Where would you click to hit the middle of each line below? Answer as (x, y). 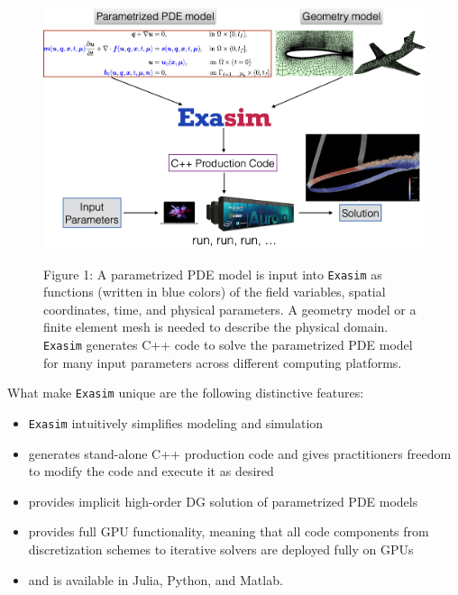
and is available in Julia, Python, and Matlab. (156, 579)
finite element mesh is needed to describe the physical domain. (216, 327)
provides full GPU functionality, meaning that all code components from (229, 531)
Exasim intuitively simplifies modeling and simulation (176, 422)
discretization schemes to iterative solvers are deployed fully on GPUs (221, 549)
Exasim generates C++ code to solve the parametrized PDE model (228, 344)
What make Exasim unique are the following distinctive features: (186, 393)
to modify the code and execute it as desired (151, 471)
